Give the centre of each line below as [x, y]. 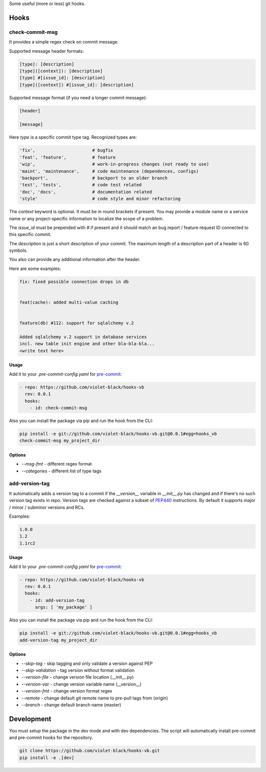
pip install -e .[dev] [47, 757]
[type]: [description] [47, 64]
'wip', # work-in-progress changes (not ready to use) [114, 164]
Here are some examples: [35, 269]
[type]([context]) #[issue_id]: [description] [77, 85]
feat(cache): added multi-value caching [69, 303]
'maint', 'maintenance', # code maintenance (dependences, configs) [109, 171]
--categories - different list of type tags [62, 471]
